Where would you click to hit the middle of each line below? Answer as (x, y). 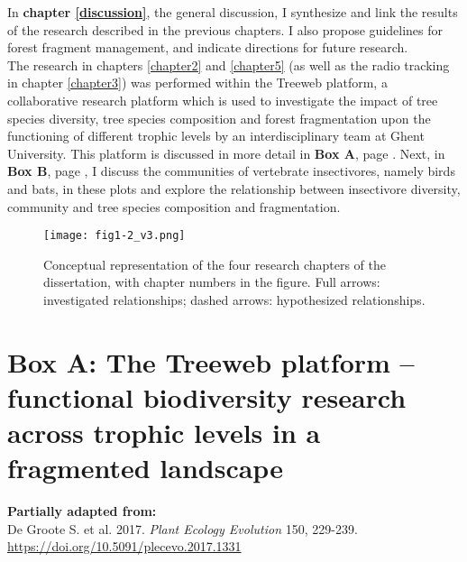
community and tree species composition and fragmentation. (174, 206)
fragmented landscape (145, 468)
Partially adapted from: (82, 511)
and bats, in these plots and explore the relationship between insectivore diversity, (234, 188)
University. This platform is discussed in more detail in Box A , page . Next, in (226, 153)
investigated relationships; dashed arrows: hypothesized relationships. (234, 299)
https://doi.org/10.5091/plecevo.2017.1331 (124, 546)
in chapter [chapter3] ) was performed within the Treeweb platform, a (197, 83)
